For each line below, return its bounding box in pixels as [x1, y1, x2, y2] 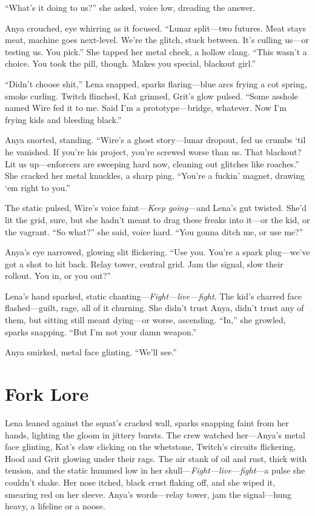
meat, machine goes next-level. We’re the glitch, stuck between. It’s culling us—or [5, 33, 309, 46]
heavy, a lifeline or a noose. [5, 500, 105, 512]
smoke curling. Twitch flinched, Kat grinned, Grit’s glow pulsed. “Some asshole [5, 89, 298, 102]
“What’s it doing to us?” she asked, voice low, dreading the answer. [5, 1, 256, 13]
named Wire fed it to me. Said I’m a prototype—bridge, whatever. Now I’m [5, 101, 287, 114]
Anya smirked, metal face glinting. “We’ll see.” [5, 346, 177, 358]
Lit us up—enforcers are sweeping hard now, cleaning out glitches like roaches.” [5, 157, 299, 170]
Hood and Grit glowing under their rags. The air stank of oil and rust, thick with [5, 452, 307, 464]
